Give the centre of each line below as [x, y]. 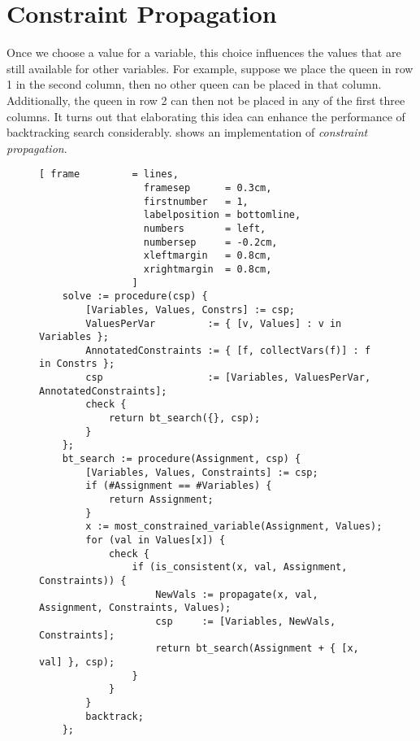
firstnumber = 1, [196, 201]
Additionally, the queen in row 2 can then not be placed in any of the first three [206, 100]
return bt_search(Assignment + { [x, [257, 649]
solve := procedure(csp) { [135, 296]
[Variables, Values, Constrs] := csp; [190, 309]
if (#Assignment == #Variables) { [179, 486]
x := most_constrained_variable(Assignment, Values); [234, 527]
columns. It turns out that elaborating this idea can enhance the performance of [206, 116]
